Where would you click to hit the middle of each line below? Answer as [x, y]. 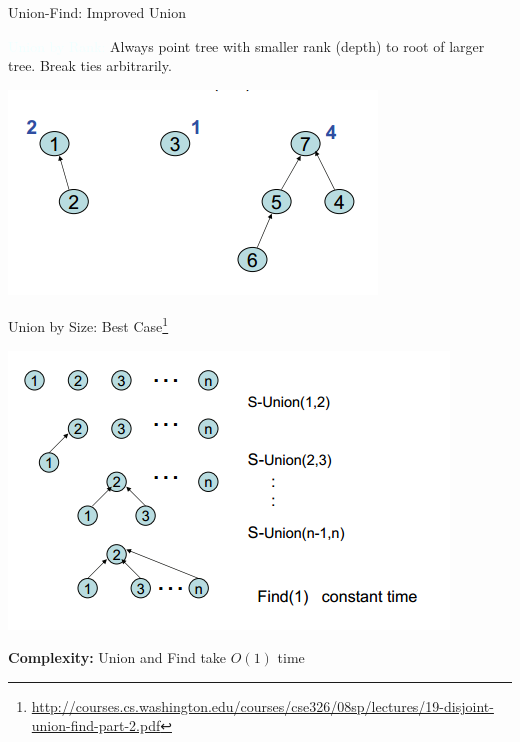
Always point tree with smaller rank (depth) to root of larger [297, 45]
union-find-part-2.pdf [96, 725]
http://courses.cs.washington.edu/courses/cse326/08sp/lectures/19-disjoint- [262, 705]
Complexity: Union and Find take [117, 657]
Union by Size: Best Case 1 [88, 325]
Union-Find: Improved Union [97, 12]
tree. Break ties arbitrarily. [90, 65]
